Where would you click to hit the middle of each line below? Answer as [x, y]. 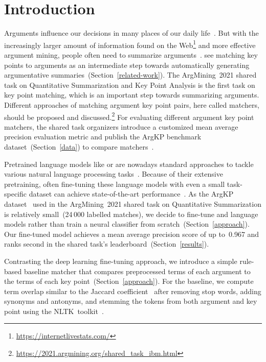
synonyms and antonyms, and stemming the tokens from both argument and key [131, 301]
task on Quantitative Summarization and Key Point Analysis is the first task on [130, 85]
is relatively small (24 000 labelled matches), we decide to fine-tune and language [131, 214]
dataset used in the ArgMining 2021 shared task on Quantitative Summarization [133, 203]
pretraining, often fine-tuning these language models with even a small [115, 184]
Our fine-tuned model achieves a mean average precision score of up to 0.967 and [132, 234]
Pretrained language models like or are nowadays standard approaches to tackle [129, 164]
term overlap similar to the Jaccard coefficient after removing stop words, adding [133, 291]
